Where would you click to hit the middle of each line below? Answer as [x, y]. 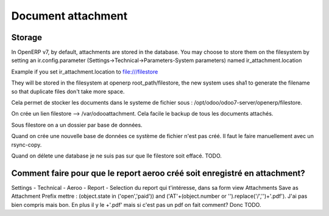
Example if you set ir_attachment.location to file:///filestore [85, 71]
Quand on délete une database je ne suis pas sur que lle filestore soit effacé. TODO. [117, 156]
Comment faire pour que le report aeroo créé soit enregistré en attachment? [158, 173]
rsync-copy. [27, 145]
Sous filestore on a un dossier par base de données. [77, 125]
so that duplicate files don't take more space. [68, 91]
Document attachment [69, 16]
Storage [27, 37]
